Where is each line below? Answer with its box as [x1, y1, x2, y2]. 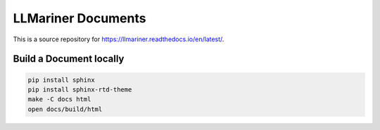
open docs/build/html [27, 105, 103, 113]
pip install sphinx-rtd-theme [27, 85, 132, 94]
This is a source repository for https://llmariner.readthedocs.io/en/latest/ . [13, 35, 224, 43]
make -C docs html [27, 95, 91, 103]
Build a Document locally [13, 53, 125, 65]
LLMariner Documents [13, 10, 146, 26]
